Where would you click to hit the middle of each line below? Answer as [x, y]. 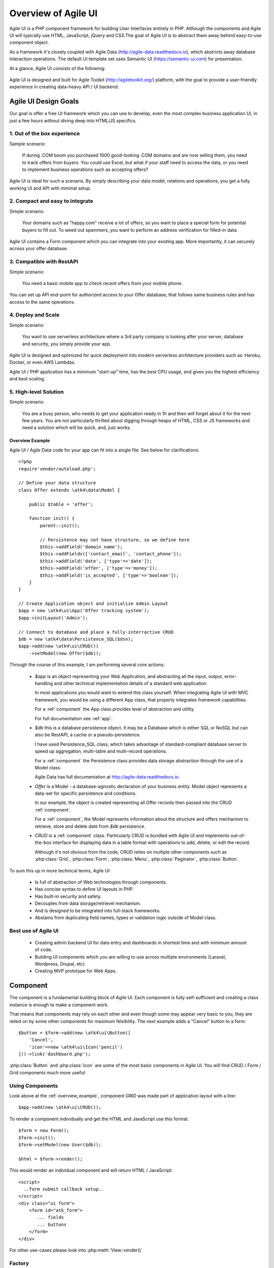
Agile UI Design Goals [44, 101]
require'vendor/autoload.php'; [57, 469]
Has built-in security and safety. [68, 896]
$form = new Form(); [44, 1131]
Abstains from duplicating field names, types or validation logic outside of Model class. [126, 918]
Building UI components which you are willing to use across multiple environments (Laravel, [130, 957]
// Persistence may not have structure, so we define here [115, 540]
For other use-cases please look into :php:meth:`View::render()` [76, 1250]
